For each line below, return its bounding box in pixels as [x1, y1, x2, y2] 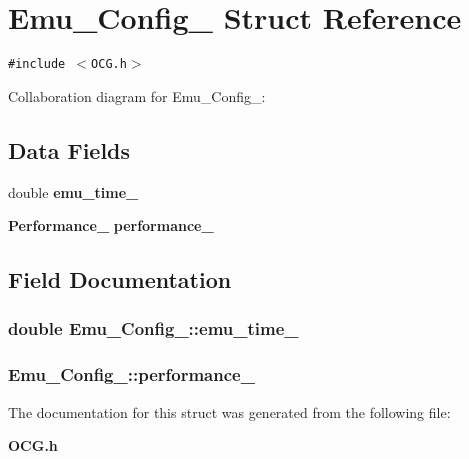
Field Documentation [8, 264, 232, 295]
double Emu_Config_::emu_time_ [8, 316, 299, 341]
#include [8, 57, 66, 72]
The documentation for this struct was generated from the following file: [8, 401, 451, 422]
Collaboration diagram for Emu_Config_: [8, 85, 266, 106]
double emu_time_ [8, 181, 139, 202]
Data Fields [8, 134, 131, 165]
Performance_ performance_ [8, 215, 214, 236]
